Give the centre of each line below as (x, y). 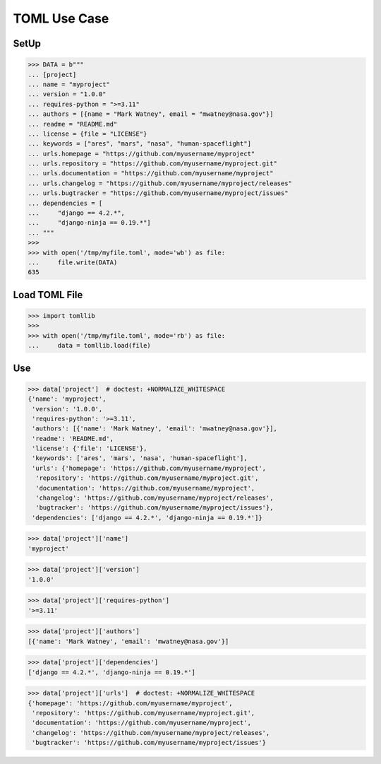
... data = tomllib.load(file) (89, 346)
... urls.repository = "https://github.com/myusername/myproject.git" (153, 164)
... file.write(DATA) (73, 262)
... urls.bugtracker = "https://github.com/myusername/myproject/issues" (158, 193)
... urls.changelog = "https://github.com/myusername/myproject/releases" (160, 183)
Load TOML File (48, 294)
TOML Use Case (61, 18)
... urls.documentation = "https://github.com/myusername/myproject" (151, 174)
